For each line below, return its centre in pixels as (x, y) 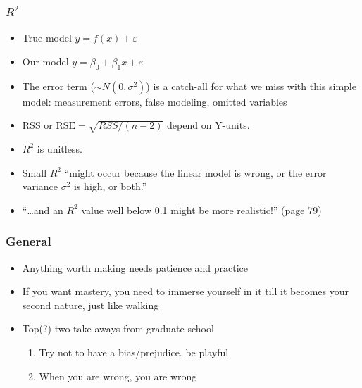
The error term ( (58, 86)
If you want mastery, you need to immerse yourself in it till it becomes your (185, 291)
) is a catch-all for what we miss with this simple (251, 86)
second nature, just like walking (90, 305)
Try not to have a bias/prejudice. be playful (134, 352)
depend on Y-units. (208, 125)
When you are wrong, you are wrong (118, 376)
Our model (45, 61)
